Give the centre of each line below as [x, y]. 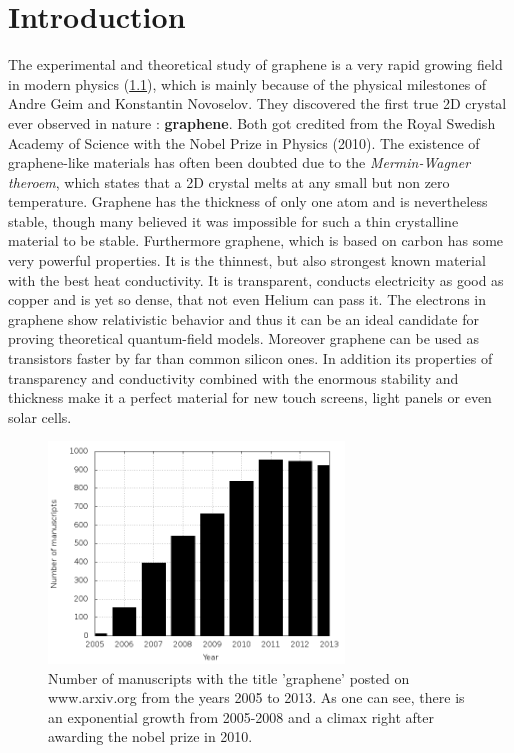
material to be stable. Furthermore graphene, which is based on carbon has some [256, 240]
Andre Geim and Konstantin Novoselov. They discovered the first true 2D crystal [257, 103]
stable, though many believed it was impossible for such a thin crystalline [233, 220]
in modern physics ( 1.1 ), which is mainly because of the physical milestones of [247, 83]
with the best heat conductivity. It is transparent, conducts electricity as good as [256, 279]
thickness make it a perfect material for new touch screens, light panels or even [250, 397]
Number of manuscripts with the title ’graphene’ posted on [229, 677]
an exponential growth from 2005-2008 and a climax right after [241, 716]
